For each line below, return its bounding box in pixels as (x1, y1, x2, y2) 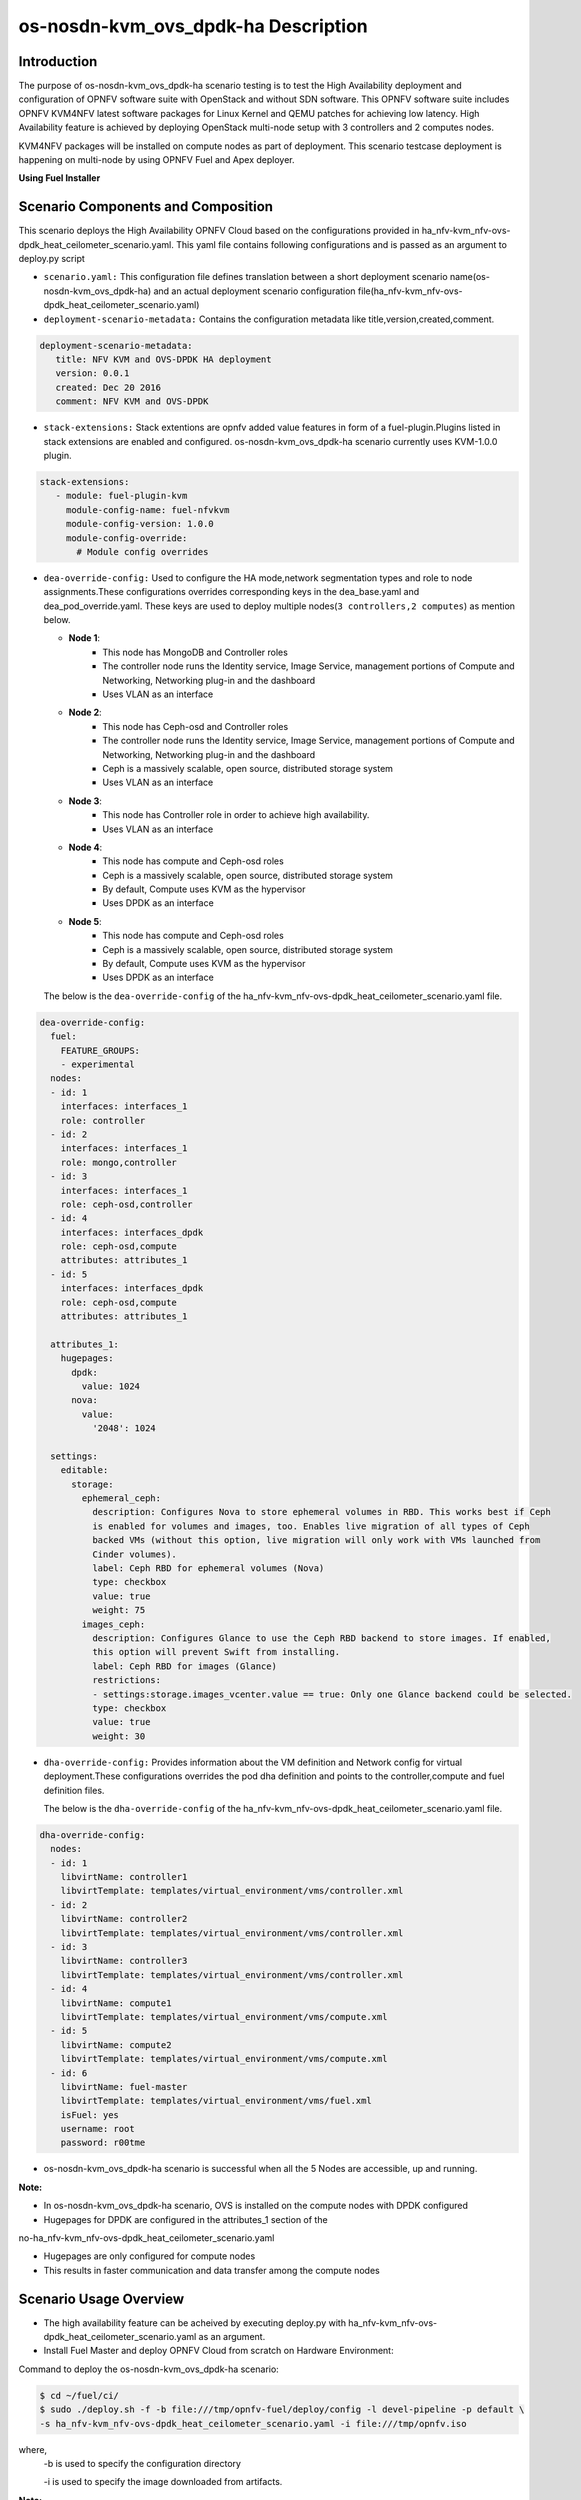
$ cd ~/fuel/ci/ (39, 2390, 120, 2401)
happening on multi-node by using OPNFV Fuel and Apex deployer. (18, 154, 295, 166)
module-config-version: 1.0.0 (65, 518, 214, 530)
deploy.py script (18, 253, 85, 265)
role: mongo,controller (60, 1156, 177, 1168)
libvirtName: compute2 (60, 2039, 172, 2050)
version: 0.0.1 (55, 368, 130, 379)
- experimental (60, 1058, 135, 1070)
